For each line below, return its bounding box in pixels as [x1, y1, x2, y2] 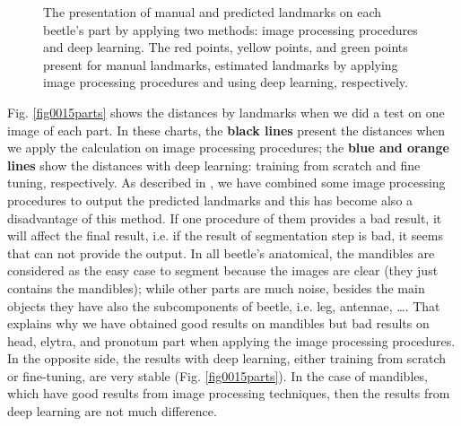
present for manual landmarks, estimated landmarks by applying [43, 55, 398, 74]
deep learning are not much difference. [7, 402, 217, 421]
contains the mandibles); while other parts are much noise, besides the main [7, 278, 425, 297]
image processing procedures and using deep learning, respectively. [43, 73, 408, 91]
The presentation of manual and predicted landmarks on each [43, 3, 382, 21]
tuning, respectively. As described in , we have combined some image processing [7, 173, 446, 192]
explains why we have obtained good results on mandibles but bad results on [7, 314, 430, 333]
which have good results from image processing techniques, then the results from [7, 384, 450, 403]
